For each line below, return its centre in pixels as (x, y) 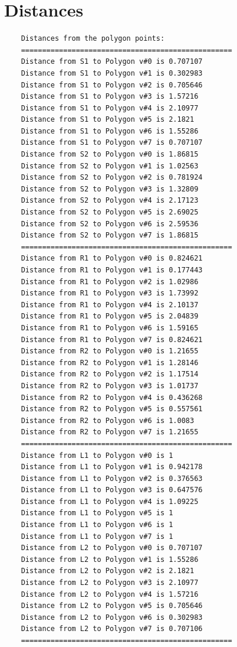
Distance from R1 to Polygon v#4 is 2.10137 (110, 305)
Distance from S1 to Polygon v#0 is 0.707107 (112, 62)
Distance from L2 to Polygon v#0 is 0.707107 (112, 548)
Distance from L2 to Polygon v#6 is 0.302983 (112, 617)
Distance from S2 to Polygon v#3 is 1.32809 (110, 189)
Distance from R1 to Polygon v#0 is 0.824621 (112, 259)
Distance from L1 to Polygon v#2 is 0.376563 (112, 478)
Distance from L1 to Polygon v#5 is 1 (97, 513)
